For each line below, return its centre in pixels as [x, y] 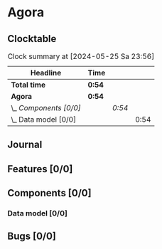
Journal [25, 145]
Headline [46, 73]
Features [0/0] [40, 169]
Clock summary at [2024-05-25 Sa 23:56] [81, 56]
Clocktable [32, 39]
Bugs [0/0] [32, 237]
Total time [28, 85]
